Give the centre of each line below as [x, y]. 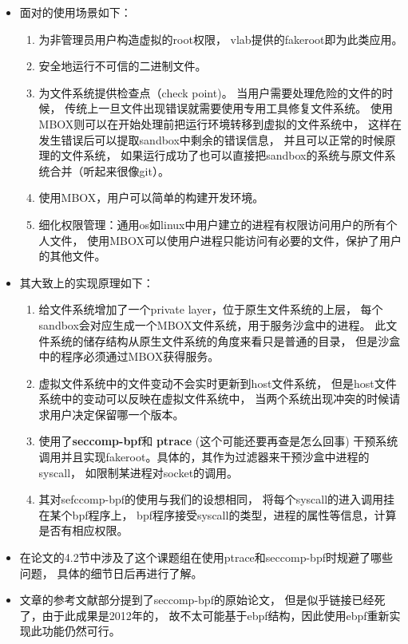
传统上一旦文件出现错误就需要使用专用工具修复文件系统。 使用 [229, 108]
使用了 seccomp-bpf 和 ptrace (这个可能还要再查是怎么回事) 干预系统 [218, 441]
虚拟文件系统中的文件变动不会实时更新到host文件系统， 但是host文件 [218, 383]
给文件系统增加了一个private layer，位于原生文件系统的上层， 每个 [211, 309]
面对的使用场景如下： [75, 12]
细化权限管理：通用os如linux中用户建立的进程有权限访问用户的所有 [212, 224]
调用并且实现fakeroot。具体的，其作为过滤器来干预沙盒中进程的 [204, 457]
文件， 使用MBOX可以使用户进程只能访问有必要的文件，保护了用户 [226, 240]
